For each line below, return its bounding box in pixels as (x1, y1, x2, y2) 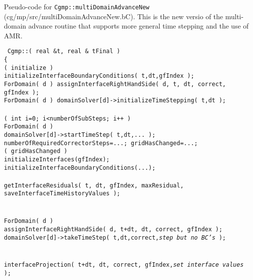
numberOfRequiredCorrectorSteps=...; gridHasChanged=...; (4, 139, 198, 147)
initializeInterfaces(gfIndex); (4, 156, 110, 163)
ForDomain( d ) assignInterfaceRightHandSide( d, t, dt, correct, (4, 81, 226, 88)
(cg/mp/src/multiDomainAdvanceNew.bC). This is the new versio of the (4, 11, 223, 21)
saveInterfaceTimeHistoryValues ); (4, 190, 121, 197)
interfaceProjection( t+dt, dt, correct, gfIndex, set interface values (4, 261, 244, 269)
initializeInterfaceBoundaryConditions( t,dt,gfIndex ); (4, 72, 194, 80)
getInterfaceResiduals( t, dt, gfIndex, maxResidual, (4, 182, 184, 189)
